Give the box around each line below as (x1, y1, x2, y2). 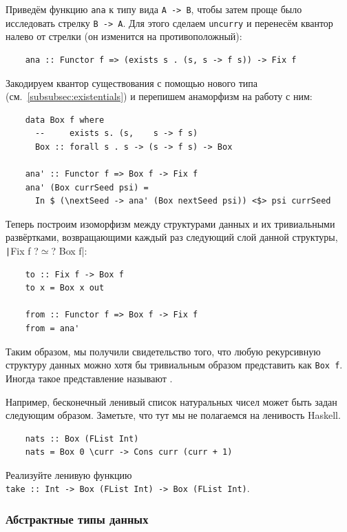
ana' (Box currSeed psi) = (25, 182, 149, 193)
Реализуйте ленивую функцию (6, 467, 132, 482)
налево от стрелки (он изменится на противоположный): (6, 29, 242, 43)
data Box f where (25, 115, 105, 125)
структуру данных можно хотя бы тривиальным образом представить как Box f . (6, 357, 343, 372)
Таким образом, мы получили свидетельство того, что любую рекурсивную (6, 344, 321, 358)
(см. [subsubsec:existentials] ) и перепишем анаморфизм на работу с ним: (6, 89, 313, 104)
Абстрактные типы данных (6, 511, 149, 528)
